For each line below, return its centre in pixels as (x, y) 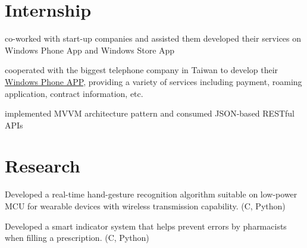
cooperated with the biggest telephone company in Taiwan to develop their (142, 70)
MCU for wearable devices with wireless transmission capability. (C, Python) (145, 206)
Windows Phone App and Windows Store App (90, 50)
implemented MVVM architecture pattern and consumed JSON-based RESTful (150, 113)
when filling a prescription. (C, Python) (77, 238)
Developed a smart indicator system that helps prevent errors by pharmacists (146, 226)
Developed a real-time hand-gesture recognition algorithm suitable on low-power (151, 194)
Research (43, 166)
